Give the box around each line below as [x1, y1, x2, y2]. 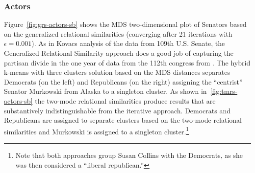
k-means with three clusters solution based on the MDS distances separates [4, 67, 230, 77]
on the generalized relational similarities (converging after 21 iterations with [4, 28, 232, 39]
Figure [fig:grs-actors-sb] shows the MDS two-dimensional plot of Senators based [4, 19, 247, 29]
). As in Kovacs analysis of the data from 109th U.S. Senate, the [31, 38, 225, 48]
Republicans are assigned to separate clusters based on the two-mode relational [4, 115, 242, 125]
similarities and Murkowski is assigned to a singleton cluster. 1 [4, 125, 189, 136]
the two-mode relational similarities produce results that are [35, 95, 216, 106]
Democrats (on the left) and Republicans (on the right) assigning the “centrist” [4, 76, 243, 86]
